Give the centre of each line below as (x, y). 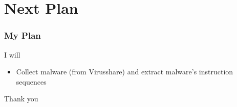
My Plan (23, 35)
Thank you (21, 99)
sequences (31, 81)
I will (12, 54)
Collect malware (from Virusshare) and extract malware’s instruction (125, 72)
